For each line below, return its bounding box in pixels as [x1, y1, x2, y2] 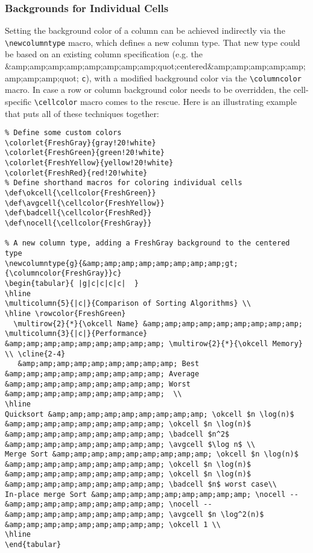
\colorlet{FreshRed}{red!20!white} [5, 168, 148, 177]
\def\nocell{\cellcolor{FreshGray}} [5, 219, 152, 228]
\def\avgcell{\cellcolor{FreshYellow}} [5, 198, 165, 207]
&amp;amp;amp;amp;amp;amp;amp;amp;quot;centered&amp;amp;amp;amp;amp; [5, 60, 306, 72]
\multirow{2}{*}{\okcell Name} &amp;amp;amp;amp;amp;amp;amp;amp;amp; [13, 319, 303, 328]
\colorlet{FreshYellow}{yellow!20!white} [5, 159, 174, 168]
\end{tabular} [5, 540, 62, 549]
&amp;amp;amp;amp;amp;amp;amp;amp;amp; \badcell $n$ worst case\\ [5, 480, 277, 489]
